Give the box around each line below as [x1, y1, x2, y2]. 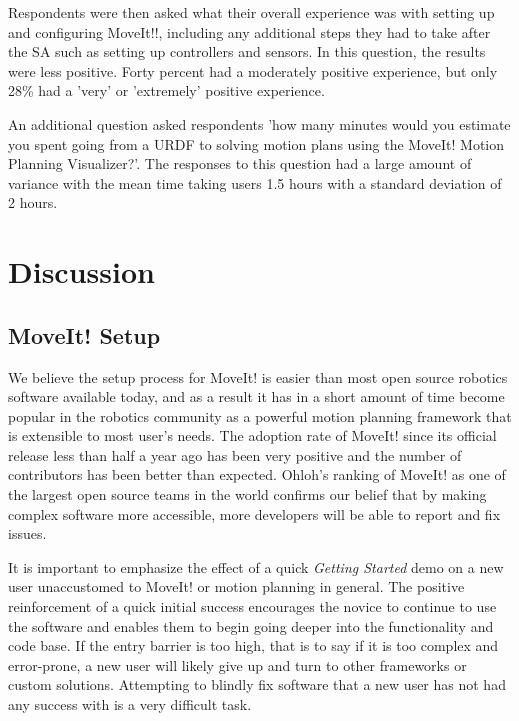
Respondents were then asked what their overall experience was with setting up [8, 2, 495, 22]
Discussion [8, 251, 155, 292]
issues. [8, 523, 47, 544]
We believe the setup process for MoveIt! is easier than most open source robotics [8, 366, 508, 387]
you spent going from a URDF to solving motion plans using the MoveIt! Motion [8, 133, 505, 154]
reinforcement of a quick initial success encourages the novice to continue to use [8, 596, 497, 617]
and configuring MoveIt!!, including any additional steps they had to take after [8, 21, 491, 42]
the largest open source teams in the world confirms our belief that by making [8, 484, 487, 505]
